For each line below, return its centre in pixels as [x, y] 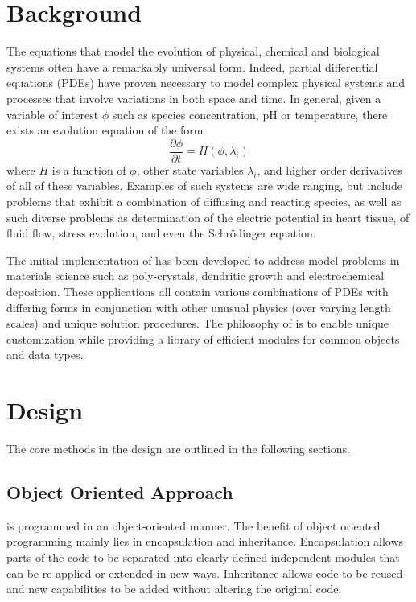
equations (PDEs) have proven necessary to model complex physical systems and [206, 82]
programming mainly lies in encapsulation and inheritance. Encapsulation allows [205, 541]
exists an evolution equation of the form [105, 130]
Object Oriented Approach [120, 491]
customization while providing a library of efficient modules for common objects [203, 338]
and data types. [45, 355]
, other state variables [190, 169]
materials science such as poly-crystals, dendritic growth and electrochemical [196, 276]
